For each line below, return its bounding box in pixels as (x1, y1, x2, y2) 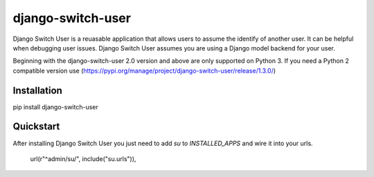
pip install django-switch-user (12, 102, 98, 111)
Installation (12, 84, 62, 96)
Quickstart (12, 121, 60, 133)
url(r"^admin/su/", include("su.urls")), (30, 154, 136, 162)
